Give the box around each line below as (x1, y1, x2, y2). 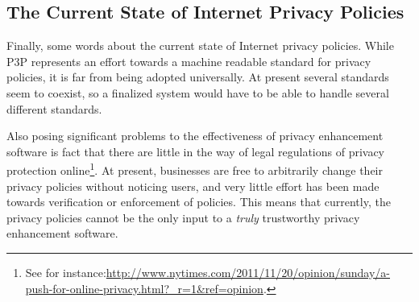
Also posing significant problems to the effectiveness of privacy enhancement (6, 127, 384, 144)
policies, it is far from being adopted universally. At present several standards (6, 68, 389, 85)
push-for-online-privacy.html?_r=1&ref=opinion (25, 279, 263, 296)
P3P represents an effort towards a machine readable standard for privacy (6, 52, 371, 69)
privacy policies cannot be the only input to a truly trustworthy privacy (6, 209, 360, 225)
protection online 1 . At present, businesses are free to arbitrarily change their (6, 159, 384, 179)
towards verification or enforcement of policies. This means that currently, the (6, 193, 391, 210)
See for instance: (25, 263, 106, 280)
